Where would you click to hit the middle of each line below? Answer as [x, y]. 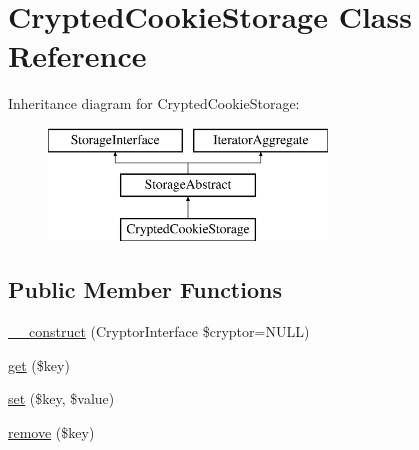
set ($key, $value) [61, 398]
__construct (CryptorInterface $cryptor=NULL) [159, 331]
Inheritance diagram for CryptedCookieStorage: [154, 103]
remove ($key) [51, 431]
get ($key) [39, 364]
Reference [77, 55]
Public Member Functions [145, 289]
